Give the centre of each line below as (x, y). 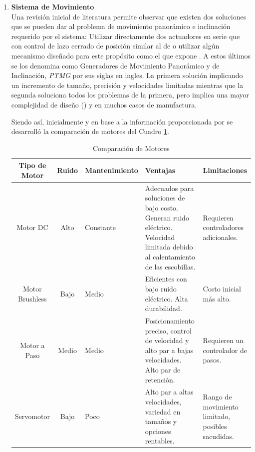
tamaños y (161, 421)
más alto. (217, 298)
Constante (100, 227)
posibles (215, 426)
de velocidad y (167, 340)
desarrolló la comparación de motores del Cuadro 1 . (90, 131)
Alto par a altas (169, 392)
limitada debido (169, 247)
